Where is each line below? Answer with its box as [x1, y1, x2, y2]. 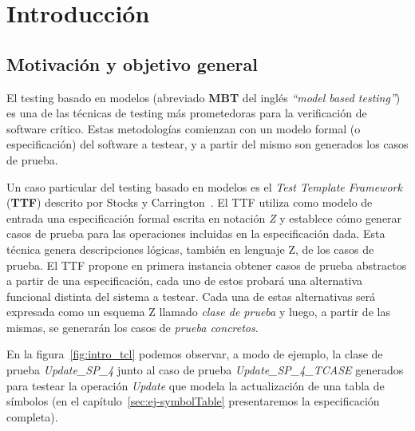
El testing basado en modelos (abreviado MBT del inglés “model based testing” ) [6, 89, 401, 105]
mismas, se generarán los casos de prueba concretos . [6, 318, 259, 335]
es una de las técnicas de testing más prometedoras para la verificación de [6, 105, 367, 121]
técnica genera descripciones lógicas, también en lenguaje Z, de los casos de [6, 240, 374, 257]
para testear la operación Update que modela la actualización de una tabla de [6, 377, 385, 393]
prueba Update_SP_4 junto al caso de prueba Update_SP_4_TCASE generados [6, 362, 404, 378]
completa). [6, 408, 58, 425]
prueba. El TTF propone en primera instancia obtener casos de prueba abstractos [6, 256, 407, 273]
